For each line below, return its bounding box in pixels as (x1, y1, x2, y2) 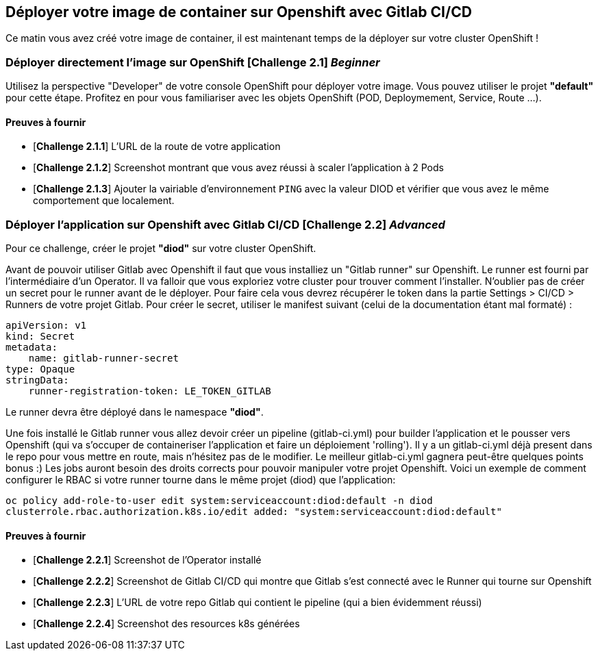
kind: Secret (5, 331, 75, 342)
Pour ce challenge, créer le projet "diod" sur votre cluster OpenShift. (5, 242, 316, 255)
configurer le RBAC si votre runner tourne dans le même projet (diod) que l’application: (5, 474, 396, 486)
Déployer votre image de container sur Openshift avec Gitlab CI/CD (5, 3, 472, 21)
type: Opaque (5, 364, 75, 375)
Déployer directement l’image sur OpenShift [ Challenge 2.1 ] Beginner (5, 55, 380, 69)
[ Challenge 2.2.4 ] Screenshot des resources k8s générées (33, 618, 300, 630)
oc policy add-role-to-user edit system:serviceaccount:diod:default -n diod (5, 495, 433, 507)
